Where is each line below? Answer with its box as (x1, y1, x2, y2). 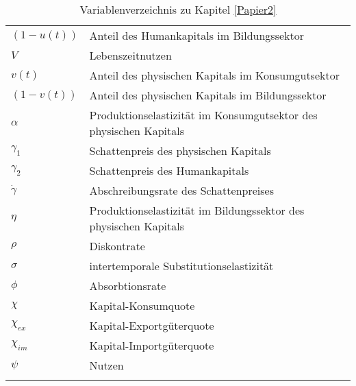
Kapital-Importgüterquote (89, 337, 214, 353)
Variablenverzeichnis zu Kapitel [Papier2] (79, 1, 277, 17)
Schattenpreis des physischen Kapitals (89, 143, 271, 158)
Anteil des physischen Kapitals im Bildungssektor (89, 87, 327, 103)
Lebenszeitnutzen (89, 47, 172, 63)
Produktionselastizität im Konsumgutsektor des (89, 107, 318, 123)
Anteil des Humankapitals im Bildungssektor (89, 27, 305, 43)
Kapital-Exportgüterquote (89, 317, 214, 333)
